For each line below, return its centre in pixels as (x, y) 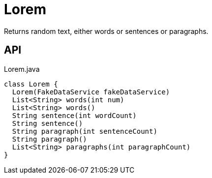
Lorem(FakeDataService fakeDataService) (91, 92)
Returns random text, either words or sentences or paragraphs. (106, 31)
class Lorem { (31, 84)
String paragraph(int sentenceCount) (85, 131)
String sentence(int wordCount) (74, 115)
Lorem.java (22, 69)
